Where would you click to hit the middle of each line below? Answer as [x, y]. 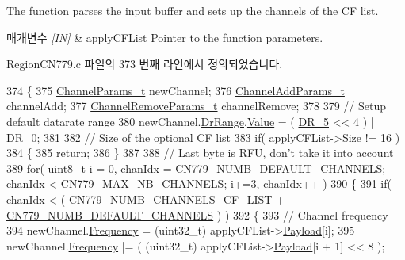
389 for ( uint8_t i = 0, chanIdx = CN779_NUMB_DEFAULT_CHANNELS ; [196, 168]
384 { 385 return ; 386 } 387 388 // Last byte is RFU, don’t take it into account [200, 153]
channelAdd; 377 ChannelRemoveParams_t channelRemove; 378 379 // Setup [197, 106]
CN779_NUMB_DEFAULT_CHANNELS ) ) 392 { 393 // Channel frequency [197, 214]
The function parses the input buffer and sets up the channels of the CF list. [193, 10]
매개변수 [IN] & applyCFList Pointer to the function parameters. [165, 37]
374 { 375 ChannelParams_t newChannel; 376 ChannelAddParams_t [176, 90]
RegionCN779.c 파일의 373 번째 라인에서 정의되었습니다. [145, 64]
